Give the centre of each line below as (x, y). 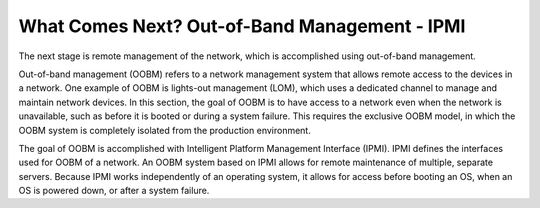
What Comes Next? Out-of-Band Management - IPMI (242, 26)
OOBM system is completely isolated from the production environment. (165, 130)
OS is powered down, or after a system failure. (114, 191)
